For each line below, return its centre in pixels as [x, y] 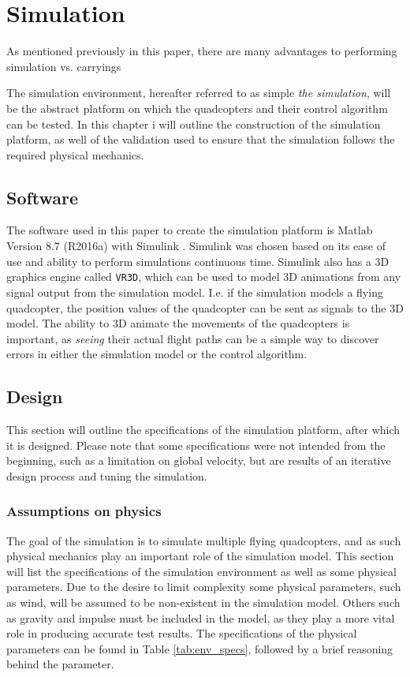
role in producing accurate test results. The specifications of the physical [182, 633]
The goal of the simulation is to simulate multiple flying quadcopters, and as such [204, 540]
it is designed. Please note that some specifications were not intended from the [196, 445]
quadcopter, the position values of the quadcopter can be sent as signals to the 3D [205, 307]
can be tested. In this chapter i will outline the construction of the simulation [194, 123]
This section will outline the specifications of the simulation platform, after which [203, 430]
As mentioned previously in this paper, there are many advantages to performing [202, 51]
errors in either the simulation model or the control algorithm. [157, 354]
